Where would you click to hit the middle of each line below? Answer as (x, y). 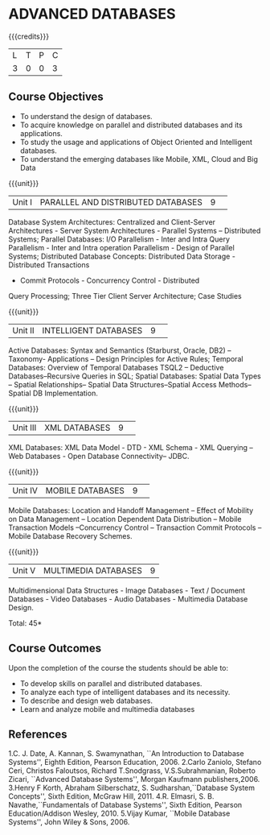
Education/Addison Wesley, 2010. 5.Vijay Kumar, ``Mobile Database (119, 813)
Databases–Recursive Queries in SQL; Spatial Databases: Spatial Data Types (135, 376)
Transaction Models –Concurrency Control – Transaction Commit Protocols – (135, 527)
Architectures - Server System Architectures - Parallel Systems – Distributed (135, 230)
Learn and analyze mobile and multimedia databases (107, 709)
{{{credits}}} (29, 36)
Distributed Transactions (49, 265)
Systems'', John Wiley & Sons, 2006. (69, 822)
